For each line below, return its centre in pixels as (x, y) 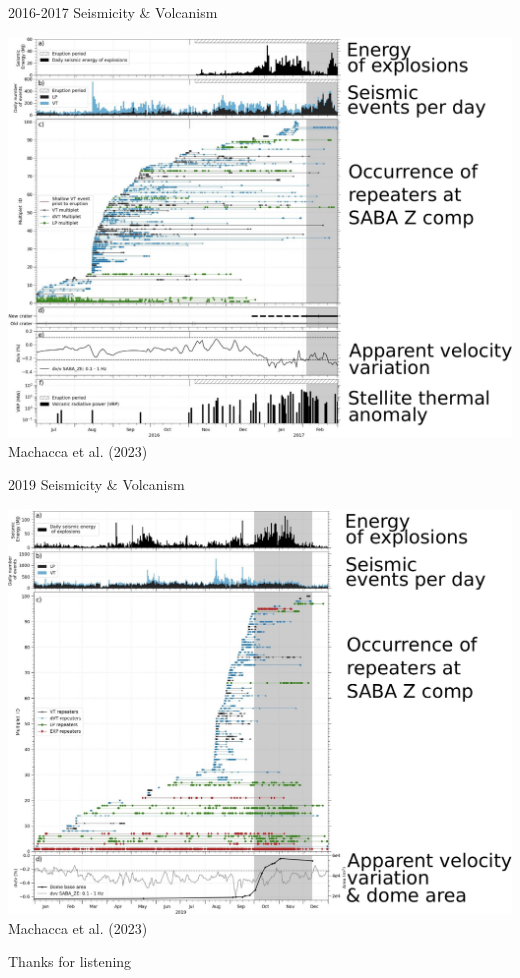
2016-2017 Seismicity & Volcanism (113, 12)
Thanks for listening (70, 961)
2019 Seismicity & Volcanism (96, 484)
